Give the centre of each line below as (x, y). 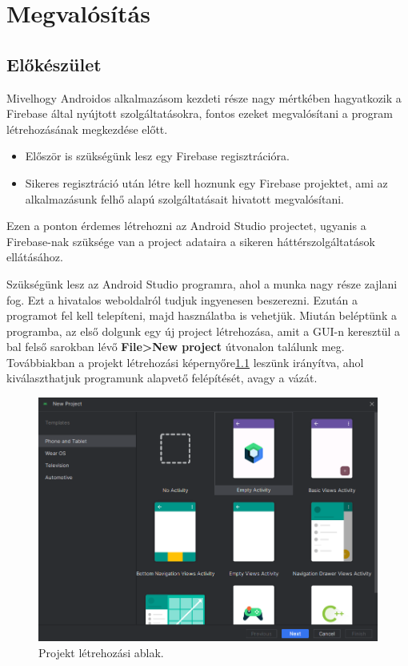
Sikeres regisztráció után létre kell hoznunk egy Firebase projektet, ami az (206, 182)
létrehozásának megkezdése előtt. (87, 129)
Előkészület (54, 64)
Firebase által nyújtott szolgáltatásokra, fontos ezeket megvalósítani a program (200, 113)
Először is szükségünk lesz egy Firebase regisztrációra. (157, 156)
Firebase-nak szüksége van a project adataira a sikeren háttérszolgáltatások (191, 241)
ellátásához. (35, 257)
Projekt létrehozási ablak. (101, 653)
